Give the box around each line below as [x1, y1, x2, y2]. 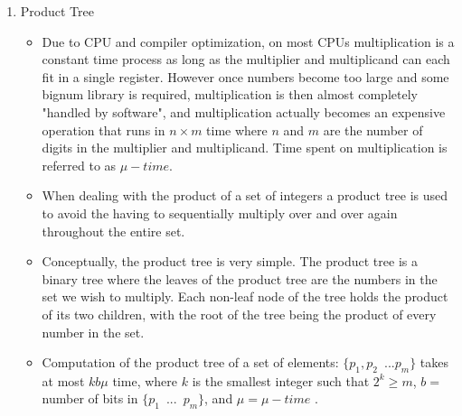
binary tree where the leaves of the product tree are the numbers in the [42, 269, 438, 288]
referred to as [42, 155, 117, 174]
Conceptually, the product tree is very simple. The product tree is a [42, 252, 418, 271]
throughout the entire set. [42, 221, 185, 240]
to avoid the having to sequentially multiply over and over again [42, 203, 398, 222]
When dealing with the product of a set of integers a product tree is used [42, 186, 448, 205]
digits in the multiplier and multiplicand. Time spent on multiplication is [42, 138, 448, 157]
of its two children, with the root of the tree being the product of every [42, 304, 437, 323]
